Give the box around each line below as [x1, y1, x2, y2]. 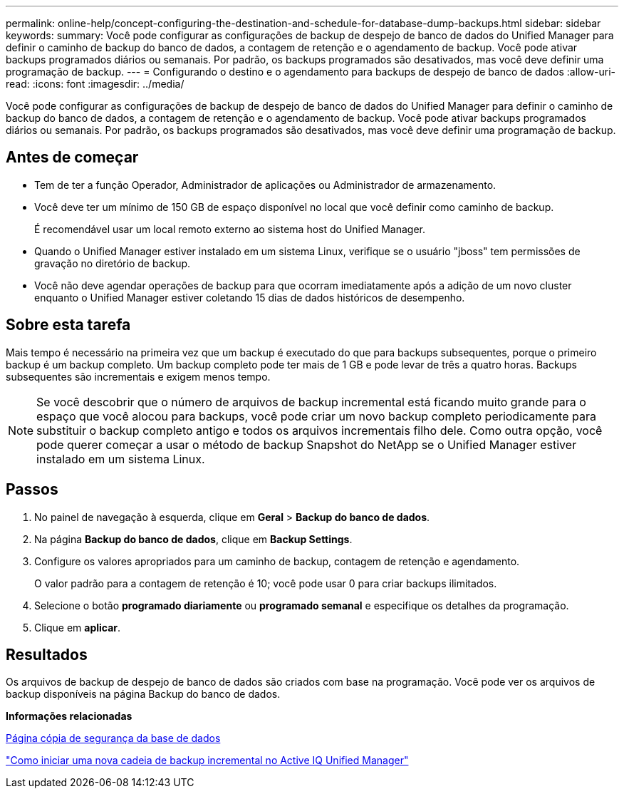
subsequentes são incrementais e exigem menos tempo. [6, 370, 271, 383]
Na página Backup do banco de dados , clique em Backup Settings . [34, 532, 353, 545]
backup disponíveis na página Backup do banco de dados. [6, 688, 281, 701]
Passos [6, 480, 58, 499]
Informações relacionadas [6, 710, 132, 723]
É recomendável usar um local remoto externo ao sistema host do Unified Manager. [34, 222, 426, 235]
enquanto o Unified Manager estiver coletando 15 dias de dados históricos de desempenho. [34, 291, 465, 304]
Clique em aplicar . [34, 621, 121, 634]
